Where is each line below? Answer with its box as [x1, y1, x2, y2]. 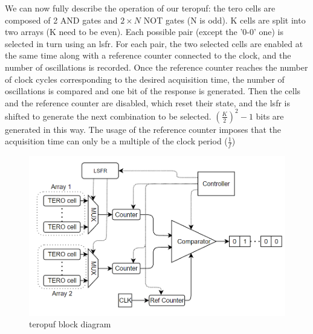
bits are [256, 109, 284, 122]
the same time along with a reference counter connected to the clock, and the [5, 49, 291, 62]
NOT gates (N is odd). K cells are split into [143, 13, 306, 26]
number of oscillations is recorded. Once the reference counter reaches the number [5, 60, 308, 73]
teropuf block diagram [29, 318, 111, 330]
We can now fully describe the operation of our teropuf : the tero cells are [5, 2, 276, 14]
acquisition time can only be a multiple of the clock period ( [5, 135, 228, 147]
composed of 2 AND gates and [5, 13, 118, 26]
